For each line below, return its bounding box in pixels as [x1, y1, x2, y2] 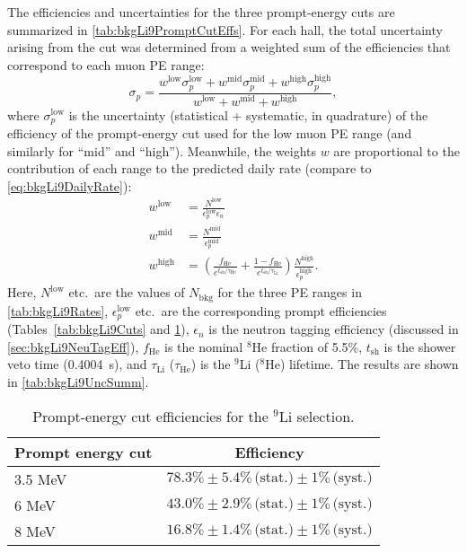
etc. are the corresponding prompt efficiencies [135, 301, 387, 320]
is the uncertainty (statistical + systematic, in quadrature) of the [68, 105, 428, 124]
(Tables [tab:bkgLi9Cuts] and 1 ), [7, 320, 189, 338]
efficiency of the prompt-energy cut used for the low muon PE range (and [7, 123, 412, 142]
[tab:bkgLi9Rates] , [7, 301, 109, 320]
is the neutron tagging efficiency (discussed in [208, 320, 459, 338]
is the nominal [164, 337, 243, 355]
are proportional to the [333, 141, 460, 160]
